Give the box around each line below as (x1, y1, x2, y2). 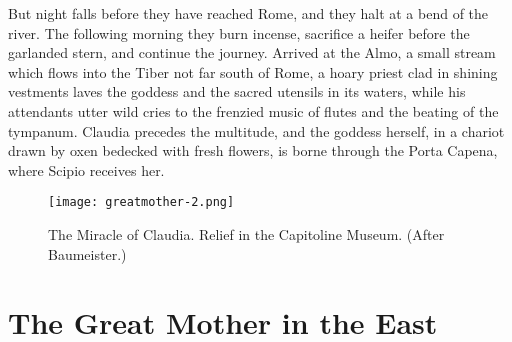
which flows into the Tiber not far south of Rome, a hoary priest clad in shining (8, 61, 498, 82)
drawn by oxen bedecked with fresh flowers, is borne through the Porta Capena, (8, 140, 498, 161)
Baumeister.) (48, 243, 127, 264)
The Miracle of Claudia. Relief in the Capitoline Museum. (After (48, 224, 445, 244)
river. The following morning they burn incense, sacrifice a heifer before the (8, 22, 470, 43)
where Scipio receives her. (8, 159, 165, 180)
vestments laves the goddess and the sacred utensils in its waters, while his (8, 81, 466, 102)
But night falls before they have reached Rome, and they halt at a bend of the (8, 3, 489, 23)
